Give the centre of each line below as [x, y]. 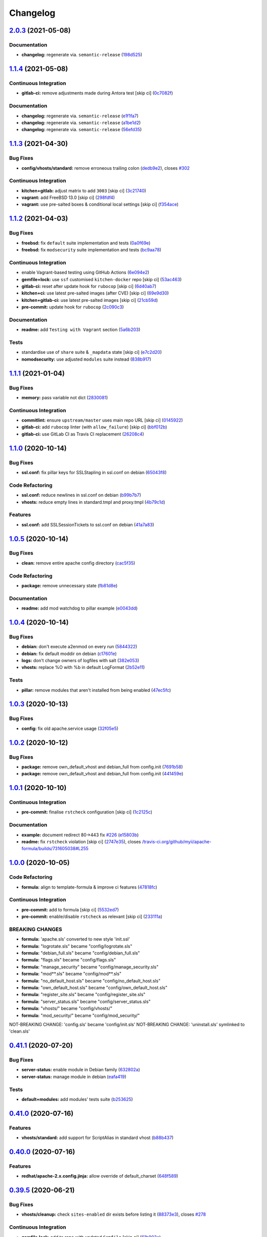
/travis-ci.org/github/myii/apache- [177, 842]
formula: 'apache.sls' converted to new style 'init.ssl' [76, 939]
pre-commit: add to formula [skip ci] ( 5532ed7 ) [70, 909]
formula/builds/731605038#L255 [55, 849]
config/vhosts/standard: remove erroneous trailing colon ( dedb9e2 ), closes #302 [106, 168]
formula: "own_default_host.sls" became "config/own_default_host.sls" [94, 988]
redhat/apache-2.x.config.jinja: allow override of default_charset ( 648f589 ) [100, 1176]
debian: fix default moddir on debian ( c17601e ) [69, 654]
